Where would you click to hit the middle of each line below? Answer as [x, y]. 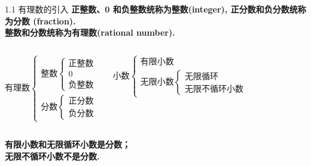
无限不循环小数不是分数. [52, 156]
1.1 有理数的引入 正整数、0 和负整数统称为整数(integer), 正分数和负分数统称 [155, 9]
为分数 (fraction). [40, 21]
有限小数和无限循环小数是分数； [68, 144]
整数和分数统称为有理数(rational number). [90, 32]
